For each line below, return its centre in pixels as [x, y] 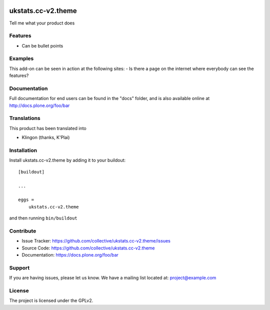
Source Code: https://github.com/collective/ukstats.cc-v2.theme [88, 248]
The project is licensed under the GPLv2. [51, 300]
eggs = [26, 200]
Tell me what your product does [42, 23]
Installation [23, 150]
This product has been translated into [48, 128]
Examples [21, 58]
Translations [25, 118]
